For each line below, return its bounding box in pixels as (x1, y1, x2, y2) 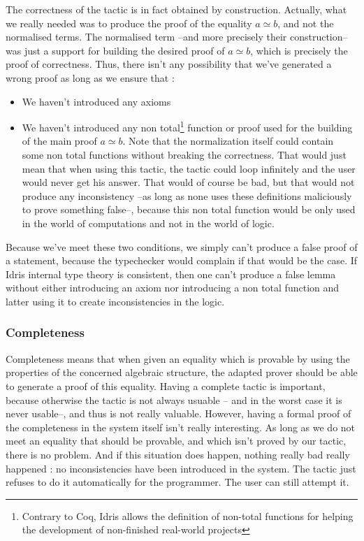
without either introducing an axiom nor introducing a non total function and (6, 280, 340, 295)
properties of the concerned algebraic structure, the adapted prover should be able (6, 365, 358, 380)
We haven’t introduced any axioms (22, 94, 171, 108)
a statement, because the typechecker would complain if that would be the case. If (6, 253, 358, 268)
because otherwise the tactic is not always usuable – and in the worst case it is (6, 392, 342, 407)
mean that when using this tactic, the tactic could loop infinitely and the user (22, 161, 356, 175)
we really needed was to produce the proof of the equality (6, 15, 252, 30)
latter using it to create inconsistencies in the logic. (6, 294, 225, 308)
